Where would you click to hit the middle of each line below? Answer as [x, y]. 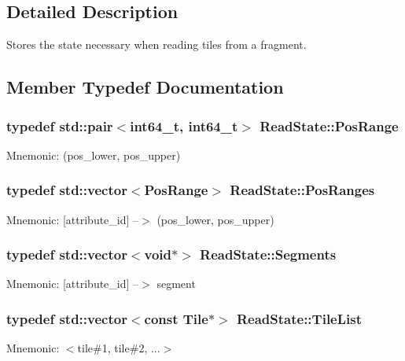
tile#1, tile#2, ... [119, 348]
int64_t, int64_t [184, 125]
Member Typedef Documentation [145, 87]
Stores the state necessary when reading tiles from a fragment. [156, 44]
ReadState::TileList [299, 318]
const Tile [176, 318]
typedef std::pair [60, 125]
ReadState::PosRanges [302, 190]
